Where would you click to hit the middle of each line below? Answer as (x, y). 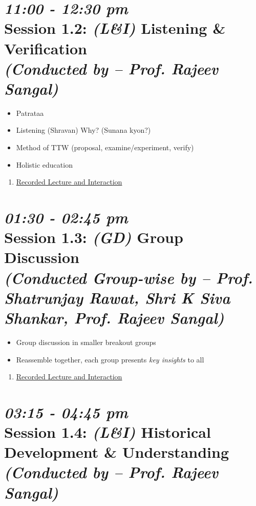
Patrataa (30, 113)
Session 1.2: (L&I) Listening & (115, 28)
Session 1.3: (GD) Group (94, 237)
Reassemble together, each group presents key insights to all (110, 359)
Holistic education (44, 164)
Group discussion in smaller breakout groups (86, 342)
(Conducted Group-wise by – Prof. (129, 277)
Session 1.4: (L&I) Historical (108, 432)
